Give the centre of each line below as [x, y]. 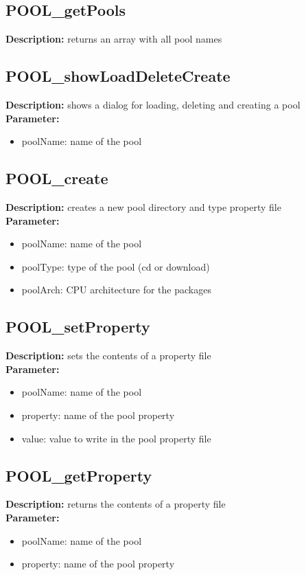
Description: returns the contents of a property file [116, 504]
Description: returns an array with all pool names [114, 39]
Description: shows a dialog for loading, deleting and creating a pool [153, 104]
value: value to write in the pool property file [116, 438]
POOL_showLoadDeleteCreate [118, 76]
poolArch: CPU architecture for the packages [116, 290]
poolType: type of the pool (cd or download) [116, 266]
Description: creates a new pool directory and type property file [143, 206]
